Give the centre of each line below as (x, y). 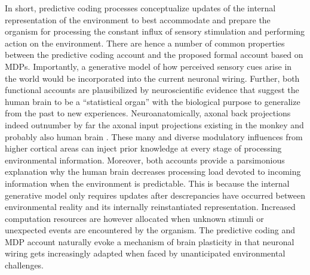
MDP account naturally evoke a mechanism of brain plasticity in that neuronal (150, 241)
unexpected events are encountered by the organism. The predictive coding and (150, 230)
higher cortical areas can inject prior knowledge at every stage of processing (143, 148)
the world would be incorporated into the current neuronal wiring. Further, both (152, 78)
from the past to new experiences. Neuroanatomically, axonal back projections (148, 113)
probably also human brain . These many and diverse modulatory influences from (154, 136)
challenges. (24, 265)
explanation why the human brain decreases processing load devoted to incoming (153, 172)
